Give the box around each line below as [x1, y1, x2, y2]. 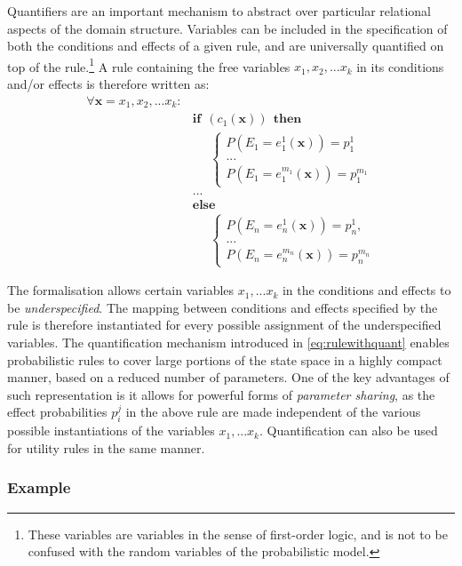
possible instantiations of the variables [7, 421, 215, 440]
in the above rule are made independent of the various [125, 403, 421, 421]
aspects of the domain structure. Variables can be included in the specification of [7, 19, 448, 37]
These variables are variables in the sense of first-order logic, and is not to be [28, 524, 448, 543]
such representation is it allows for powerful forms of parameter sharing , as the [7, 385, 435, 403]
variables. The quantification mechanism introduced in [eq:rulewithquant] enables [7, 333, 450, 352]
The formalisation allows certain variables [7, 281, 235, 299]
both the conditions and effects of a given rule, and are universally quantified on [7, 36, 444, 55]
